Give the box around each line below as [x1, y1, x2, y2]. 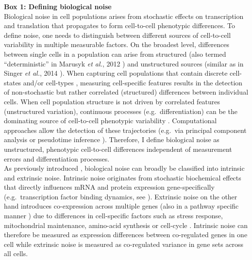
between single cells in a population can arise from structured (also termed [4, 49, 226, 59]
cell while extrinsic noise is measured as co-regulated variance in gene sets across [4, 239, 244, 249]
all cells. [4, 248, 28, 259]
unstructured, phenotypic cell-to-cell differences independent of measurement [4, 144, 232, 154]
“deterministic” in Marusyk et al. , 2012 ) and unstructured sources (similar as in [4, 58, 244, 68]
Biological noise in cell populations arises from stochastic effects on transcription [4, 11, 244, 21]
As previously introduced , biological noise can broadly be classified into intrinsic [4, 163, 245, 173]
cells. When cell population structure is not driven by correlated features [4, 96, 220, 106]
